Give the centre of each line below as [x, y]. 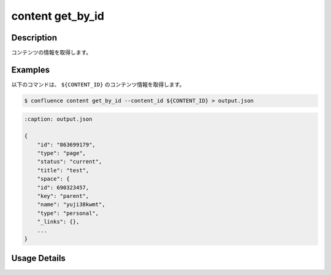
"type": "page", [61, 153]
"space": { [53, 179]
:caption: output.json [58, 119]
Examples [31, 70]
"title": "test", [63, 170]
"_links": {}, [58, 222]
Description [34, 38]
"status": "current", [70, 162]
